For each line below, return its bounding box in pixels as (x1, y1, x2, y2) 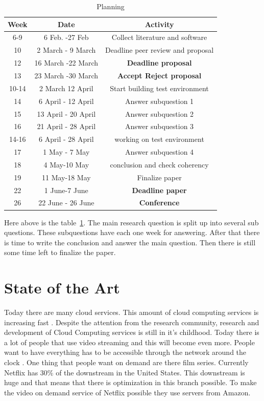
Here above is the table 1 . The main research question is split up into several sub (4, 217, 259, 227)
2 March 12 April (39, 82, 93, 93)
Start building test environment (110, 82, 209, 93)
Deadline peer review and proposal (105, 45, 214, 55)
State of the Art (4, 277, 120, 298)
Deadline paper (132, 184, 187, 195)
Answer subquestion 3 (125, 121, 194, 132)
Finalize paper (137, 172, 182, 182)
